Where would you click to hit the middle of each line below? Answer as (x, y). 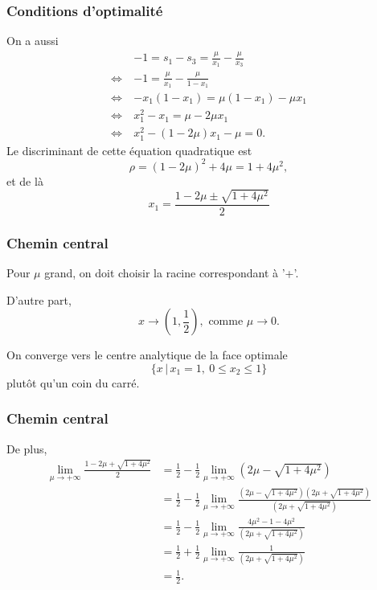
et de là (25, 180)
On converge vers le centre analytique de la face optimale (147, 355)
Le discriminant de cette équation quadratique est (129, 150)
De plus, (27, 448)
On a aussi (33, 41)
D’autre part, (39, 299)
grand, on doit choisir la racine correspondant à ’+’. (172, 273)
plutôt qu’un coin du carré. (73, 382)
